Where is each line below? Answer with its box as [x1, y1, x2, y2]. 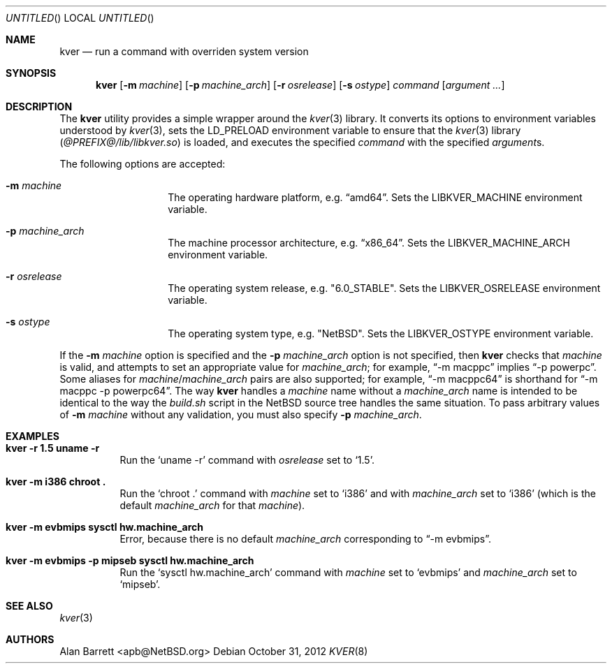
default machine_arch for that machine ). [119, 499, 305, 511]
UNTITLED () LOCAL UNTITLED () [6, 12, 154, 24]
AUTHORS [6, 633, 54, 645]
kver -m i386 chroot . [6, 476, 106, 487]
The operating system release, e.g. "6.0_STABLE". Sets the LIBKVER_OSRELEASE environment [168, 282, 601, 294]
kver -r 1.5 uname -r [6, 442, 100, 454]
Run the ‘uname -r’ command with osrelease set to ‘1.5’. [119, 454, 374, 466]
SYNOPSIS [6, 67, 57, 79]
